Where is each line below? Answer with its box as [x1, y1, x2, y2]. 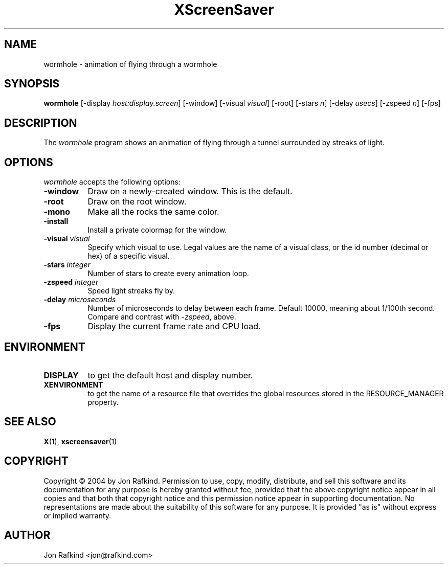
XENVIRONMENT [43, 380, 103, 389]
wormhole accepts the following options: [43, 177, 181, 187]
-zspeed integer [43, 278, 99, 287]
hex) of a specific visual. [87, 252, 170, 261]
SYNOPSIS [4, 77, 60, 90]
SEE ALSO [4, 415, 56, 428]
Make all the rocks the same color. [87, 207, 219, 217]
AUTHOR [4, 529, 51, 542]
